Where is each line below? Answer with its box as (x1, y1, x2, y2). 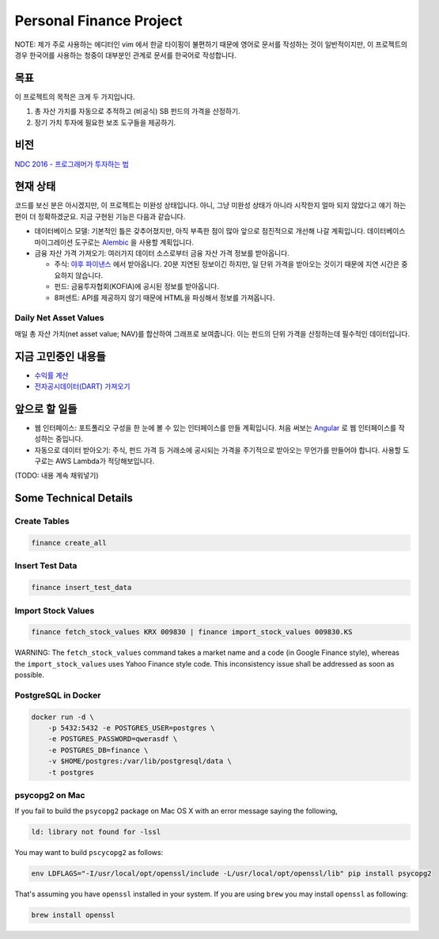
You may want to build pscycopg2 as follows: (14, 848, 164, 857)
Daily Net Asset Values (14, 313, 104, 324)
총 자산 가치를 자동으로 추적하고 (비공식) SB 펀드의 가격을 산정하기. (34, 107, 240, 116)
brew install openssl (31, 910, 115, 920)
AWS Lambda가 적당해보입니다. (55, 456, 155, 466)
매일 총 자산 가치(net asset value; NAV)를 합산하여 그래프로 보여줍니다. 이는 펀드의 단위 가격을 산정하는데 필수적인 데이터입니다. (14, 329, 411, 338)
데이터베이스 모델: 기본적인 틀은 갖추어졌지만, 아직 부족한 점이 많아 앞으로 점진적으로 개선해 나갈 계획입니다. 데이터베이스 (34, 226, 406, 236)
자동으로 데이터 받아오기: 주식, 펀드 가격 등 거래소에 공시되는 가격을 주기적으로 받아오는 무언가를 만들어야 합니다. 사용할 (34, 445, 401, 454)
